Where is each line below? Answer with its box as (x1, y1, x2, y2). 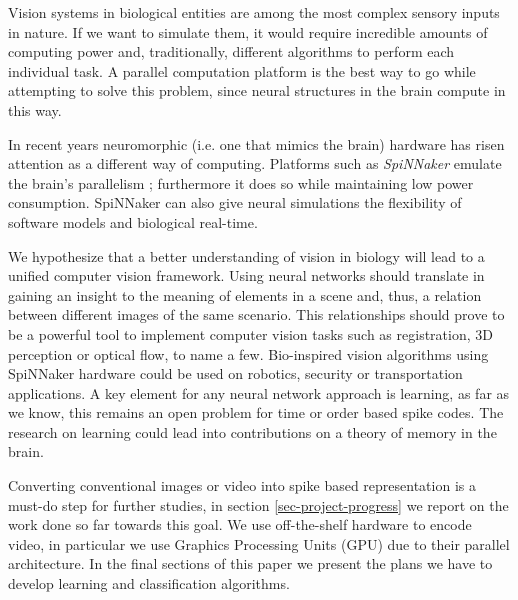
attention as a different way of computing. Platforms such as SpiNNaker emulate (8, 153, 502, 174)
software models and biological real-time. (8, 211, 258, 232)
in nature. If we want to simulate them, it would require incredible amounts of (8, 21, 488, 42)
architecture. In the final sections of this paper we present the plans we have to (8, 553, 493, 574)
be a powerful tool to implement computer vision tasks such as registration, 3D (8, 323, 493, 344)
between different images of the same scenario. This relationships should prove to (8, 304, 505, 325)
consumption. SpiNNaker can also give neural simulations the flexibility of (8, 192, 462, 213)
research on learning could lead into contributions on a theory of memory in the (8, 421, 497, 442)
